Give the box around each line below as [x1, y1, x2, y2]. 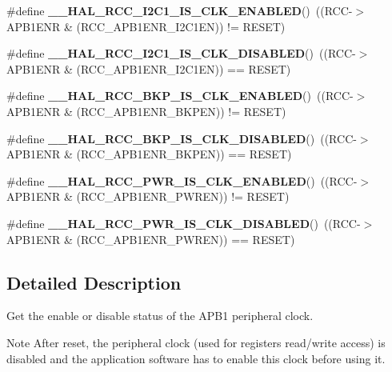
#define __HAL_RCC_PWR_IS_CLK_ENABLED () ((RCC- [6, 172, 358, 189]
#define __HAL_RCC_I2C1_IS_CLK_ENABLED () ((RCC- [6, 2, 353, 18]
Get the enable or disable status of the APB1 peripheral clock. [6, 307, 314, 324]
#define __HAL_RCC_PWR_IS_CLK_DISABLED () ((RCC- [6, 214, 361, 231]
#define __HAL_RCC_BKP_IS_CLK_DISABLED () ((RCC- [6, 130, 357, 146]
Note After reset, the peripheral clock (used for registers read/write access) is [6, 334, 386, 350]
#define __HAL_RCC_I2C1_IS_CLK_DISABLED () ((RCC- [6, 45, 356, 62]
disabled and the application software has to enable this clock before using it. [6, 350, 386, 366]
